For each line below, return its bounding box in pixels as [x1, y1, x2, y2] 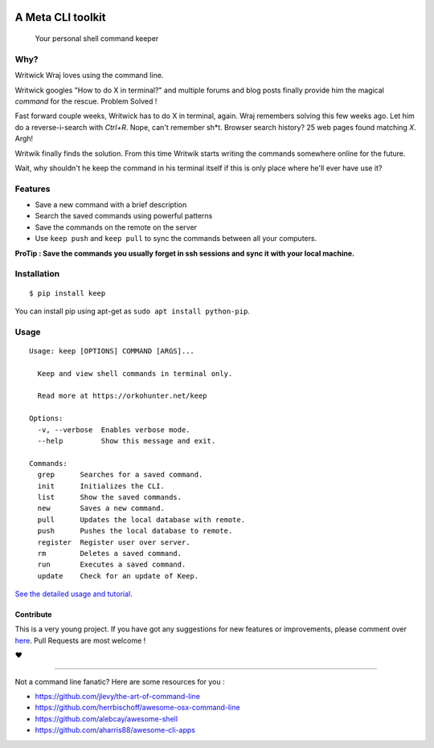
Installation [14, 268, 60, 280]
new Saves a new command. [37, 504, 165, 513]
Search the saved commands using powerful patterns [35, 211, 213, 221]
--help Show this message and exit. [37, 436, 216, 446]
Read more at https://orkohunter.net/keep [37, 391, 208, 401]
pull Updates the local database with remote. [37, 515, 245, 524]
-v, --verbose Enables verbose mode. [37, 425, 190, 434]
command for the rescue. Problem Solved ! [14, 96, 158, 106]
